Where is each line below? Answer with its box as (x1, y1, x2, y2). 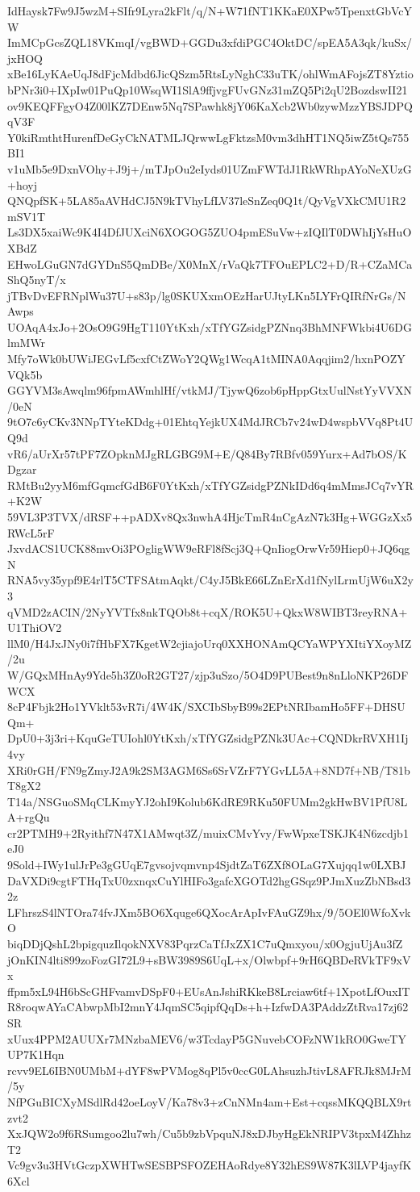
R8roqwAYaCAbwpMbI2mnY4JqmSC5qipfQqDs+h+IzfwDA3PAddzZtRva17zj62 (7, 998, 409, 1015)
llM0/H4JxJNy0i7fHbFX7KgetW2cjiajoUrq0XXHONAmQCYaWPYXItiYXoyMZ (7, 634, 412, 651)
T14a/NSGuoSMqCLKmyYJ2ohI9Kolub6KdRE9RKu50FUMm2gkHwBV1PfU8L (7, 793, 408, 809)
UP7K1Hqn (7, 1046, 64, 1063)
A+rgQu (7, 809, 50, 826)
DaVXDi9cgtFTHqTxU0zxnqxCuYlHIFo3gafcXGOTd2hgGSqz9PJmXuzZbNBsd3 (7, 872, 411, 889)
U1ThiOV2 (7, 619, 62, 636)
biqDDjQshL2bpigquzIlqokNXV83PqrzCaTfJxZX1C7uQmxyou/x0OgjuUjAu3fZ (7, 935, 403, 952)
